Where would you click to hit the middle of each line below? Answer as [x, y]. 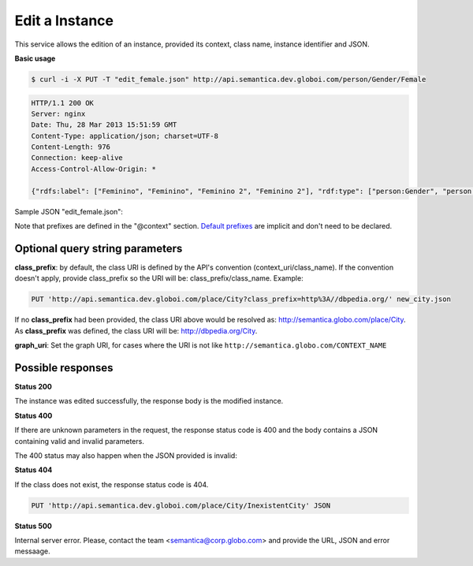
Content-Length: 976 [71, 147]
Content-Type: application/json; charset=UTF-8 [125, 136]
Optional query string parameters [99, 248]
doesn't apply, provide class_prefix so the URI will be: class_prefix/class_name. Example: [159, 278]
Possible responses [64, 368]
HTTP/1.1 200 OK [63, 103]
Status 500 [34, 526]
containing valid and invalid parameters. [80, 441]
